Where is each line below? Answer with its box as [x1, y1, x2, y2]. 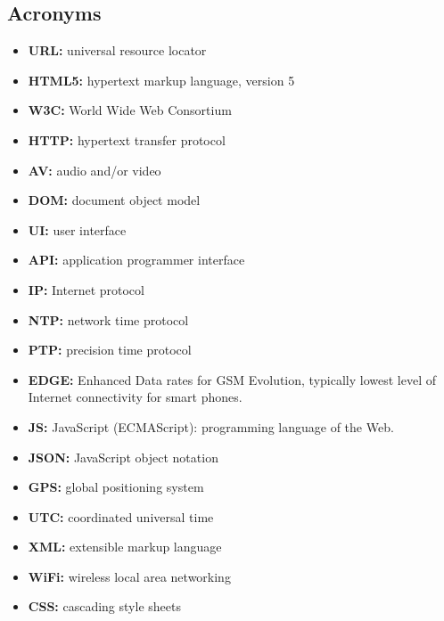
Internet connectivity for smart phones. [28, 388, 243, 406]
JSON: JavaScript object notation [28, 447, 218, 466]
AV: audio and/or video [28, 160, 161, 179]
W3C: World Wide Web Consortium [28, 101, 232, 119]
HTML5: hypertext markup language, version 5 [28, 70, 295, 89]
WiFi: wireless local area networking [28, 567, 231, 585]
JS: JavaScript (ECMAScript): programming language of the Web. [28, 417, 394, 436]
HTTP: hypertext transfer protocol [28, 130, 226, 149]
